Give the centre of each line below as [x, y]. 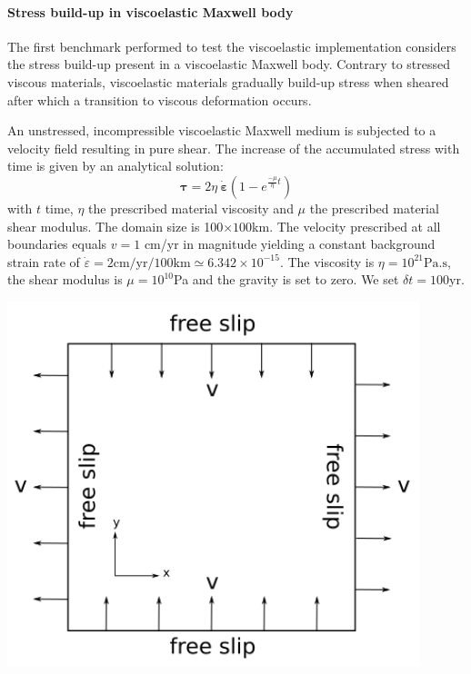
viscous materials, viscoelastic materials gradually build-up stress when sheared [228, 81]
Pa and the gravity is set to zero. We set [286, 279]
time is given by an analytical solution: [115, 166]
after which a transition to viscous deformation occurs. [160, 99]
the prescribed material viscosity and [191, 208]
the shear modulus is [65, 279]
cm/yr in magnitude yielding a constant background [290, 244]
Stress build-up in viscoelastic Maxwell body [150, 11]
